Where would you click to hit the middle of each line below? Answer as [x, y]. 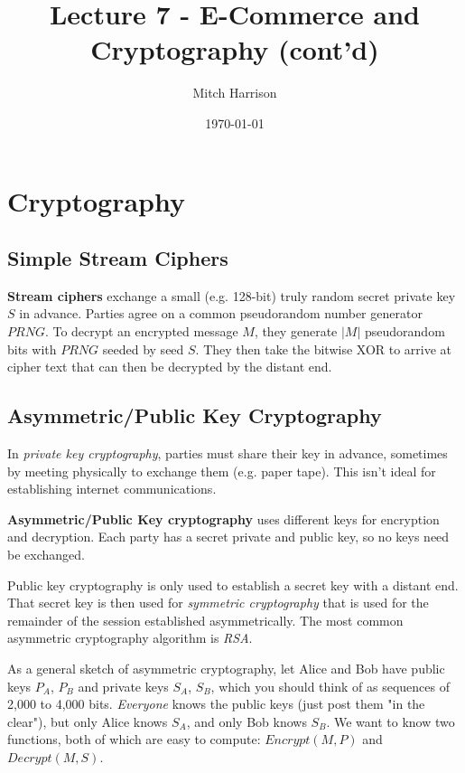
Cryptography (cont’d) [235, 49]
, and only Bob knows [246, 721]
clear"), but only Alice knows [88, 721]
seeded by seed [143, 349]
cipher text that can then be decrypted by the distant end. [170, 367]
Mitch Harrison [235, 93]
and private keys [123, 686]
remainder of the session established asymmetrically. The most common [205, 620]
